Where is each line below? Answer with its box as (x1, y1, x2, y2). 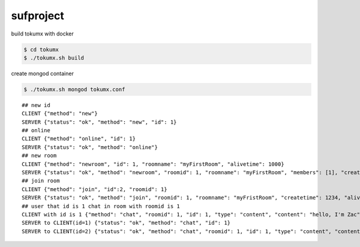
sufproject (11, 9, 64, 22)
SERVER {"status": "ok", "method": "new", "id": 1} (22, 118, 177, 126)
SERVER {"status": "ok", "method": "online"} (22, 144, 158, 150)
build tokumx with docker (11, 30, 74, 37)
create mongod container (11, 70, 74, 77)
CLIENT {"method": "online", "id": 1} (22, 135, 136, 142)
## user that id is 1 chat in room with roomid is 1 (22, 203, 180, 210)
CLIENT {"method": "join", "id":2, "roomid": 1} (22, 186, 167, 192)
